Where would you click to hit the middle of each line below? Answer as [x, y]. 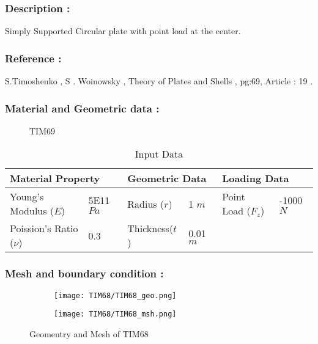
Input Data [159, 154]
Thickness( [150, 229]
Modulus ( [32, 211]
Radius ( [146, 203]
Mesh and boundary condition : [84, 273]
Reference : [33, 58]
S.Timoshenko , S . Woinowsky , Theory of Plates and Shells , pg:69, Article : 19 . [159, 81]
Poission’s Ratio [44, 229]
